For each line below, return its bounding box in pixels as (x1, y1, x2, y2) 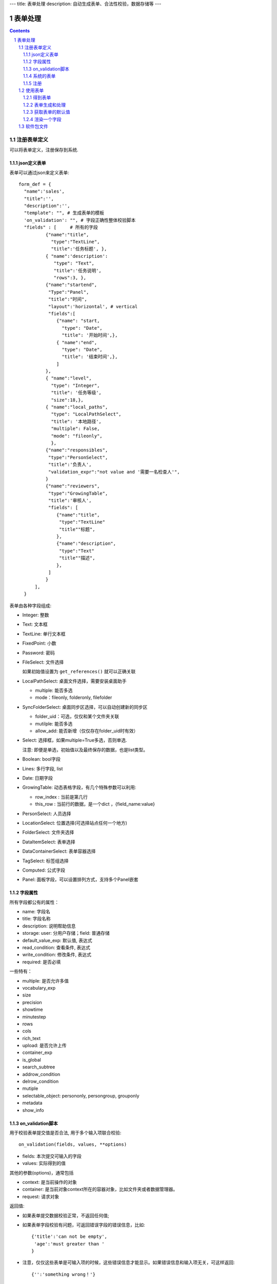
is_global (22, 1056, 41, 1063)
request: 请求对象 (22, 1193, 60, 1199)
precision (22, 999, 42, 1005)
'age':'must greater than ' (34, 1241, 105, 1247)
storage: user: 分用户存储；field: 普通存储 (22, 930, 110, 936)
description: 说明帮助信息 (22, 922, 76, 929)
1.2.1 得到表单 (23, 95, 51, 101)
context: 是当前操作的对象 (22, 1179, 77, 1185)
